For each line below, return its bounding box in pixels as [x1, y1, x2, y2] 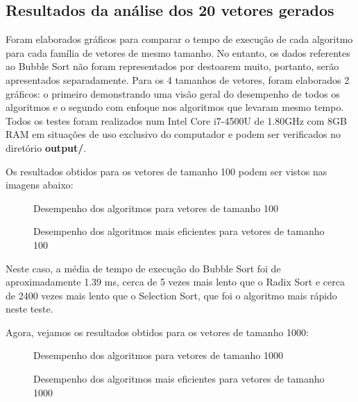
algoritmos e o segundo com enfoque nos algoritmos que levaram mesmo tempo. [6, 100, 344, 114]
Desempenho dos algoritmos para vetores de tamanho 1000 [33, 348, 283, 362]
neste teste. [6, 301, 53, 316]
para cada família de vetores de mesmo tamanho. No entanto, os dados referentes [6, 45, 350, 60]
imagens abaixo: [6, 177, 74, 192]
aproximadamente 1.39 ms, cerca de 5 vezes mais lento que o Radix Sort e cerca [6, 274, 345, 289]
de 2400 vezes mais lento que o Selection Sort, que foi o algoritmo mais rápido [6, 288, 337, 302]
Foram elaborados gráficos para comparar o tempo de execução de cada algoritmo [6, 32, 353, 46]
